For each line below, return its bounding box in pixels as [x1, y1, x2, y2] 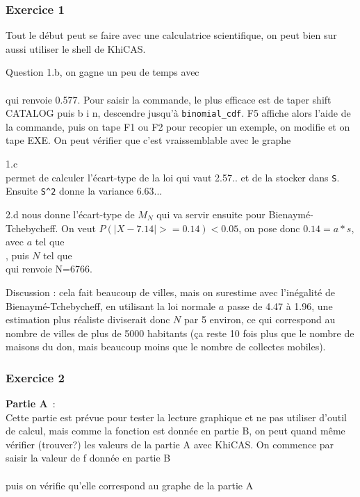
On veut [61, 220, 96, 235]
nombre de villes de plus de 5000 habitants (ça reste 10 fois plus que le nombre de [6, 325, 354, 340]
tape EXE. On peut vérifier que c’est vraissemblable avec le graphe [6, 133, 291, 147]
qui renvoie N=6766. [6, 261, 92, 276]
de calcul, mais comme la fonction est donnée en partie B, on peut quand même [6, 423, 345, 438]
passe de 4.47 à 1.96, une [227, 298, 333, 313]
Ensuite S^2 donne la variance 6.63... [6, 184, 163, 198]
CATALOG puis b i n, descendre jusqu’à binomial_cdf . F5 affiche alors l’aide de [6, 106, 351, 120]
